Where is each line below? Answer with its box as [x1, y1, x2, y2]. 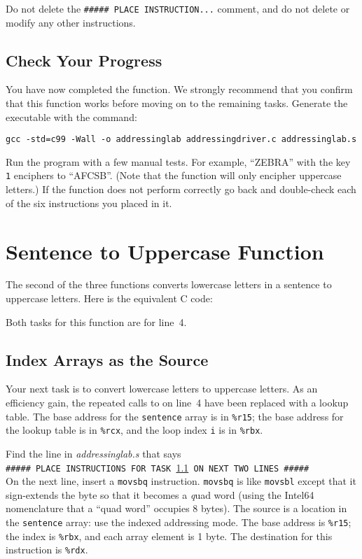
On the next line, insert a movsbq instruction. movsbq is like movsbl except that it [6, 474, 356, 488]
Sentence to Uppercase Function [6, 236, 324, 265]
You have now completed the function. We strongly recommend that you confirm [6, 82, 353, 97]
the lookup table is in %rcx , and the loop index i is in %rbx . [6, 423, 263, 437]
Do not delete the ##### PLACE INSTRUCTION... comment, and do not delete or [6, 1, 350, 15]
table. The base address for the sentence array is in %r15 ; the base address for [6, 409, 344, 423]
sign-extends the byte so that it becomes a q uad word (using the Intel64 [6, 487, 314, 502]
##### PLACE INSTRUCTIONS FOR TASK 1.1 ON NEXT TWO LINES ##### [6, 460, 309, 474]
